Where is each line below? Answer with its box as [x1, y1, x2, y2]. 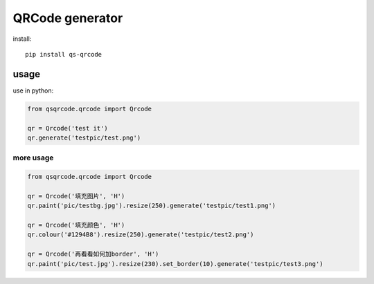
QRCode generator [12, 10, 123, 26]
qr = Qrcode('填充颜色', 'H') [27, 221, 125, 229]
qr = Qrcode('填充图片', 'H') [27, 192, 125, 200]
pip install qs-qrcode [25, 50, 103, 58]
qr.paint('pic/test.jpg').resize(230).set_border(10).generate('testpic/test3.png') [27, 260, 323, 267]
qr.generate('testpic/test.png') [27, 134, 141, 142]
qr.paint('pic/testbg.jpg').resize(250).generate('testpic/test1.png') [27, 202, 276, 210]
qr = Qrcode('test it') [27, 124, 109, 132]
